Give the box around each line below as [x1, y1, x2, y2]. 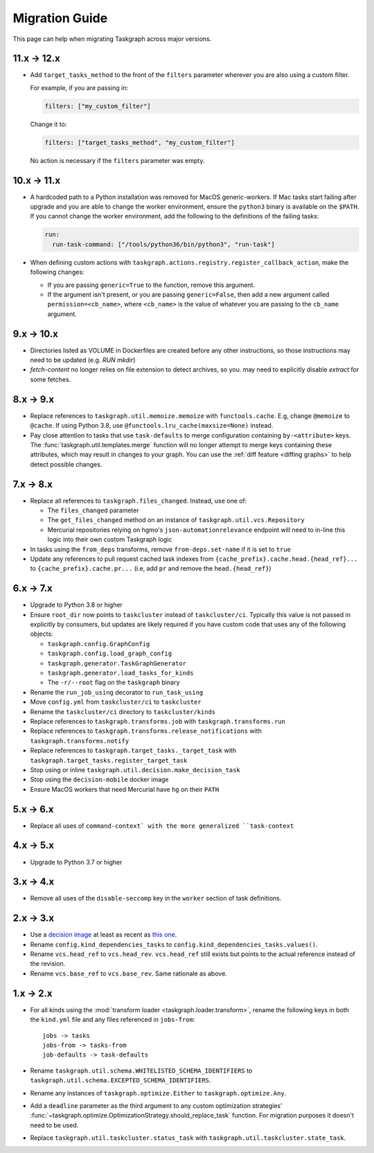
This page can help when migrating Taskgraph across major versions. [12, 35, 212, 43]
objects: [30, 630, 53, 638]
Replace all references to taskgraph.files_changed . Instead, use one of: [30, 496, 247, 505]
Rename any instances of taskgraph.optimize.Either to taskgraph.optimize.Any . [30, 1089, 287, 1097]
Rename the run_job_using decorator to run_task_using [30, 688, 204, 696]
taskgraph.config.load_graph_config [47, 650, 172, 658]
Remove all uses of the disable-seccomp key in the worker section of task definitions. [30, 894, 282, 903]
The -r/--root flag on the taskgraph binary [47, 678, 180, 686]
